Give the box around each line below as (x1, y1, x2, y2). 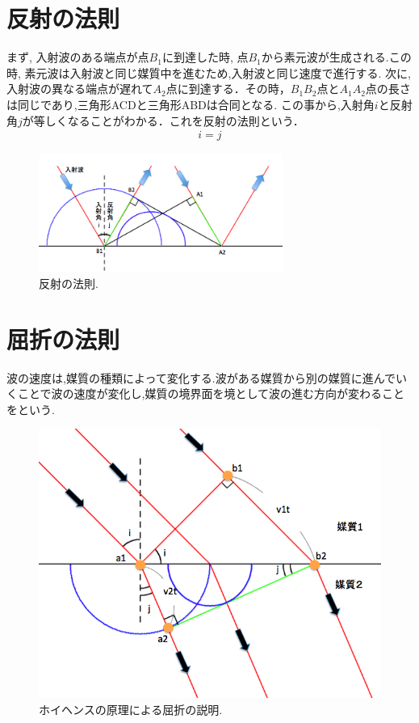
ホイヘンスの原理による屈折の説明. (39, 700, 223, 717)
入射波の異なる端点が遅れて (6, 80, 153, 97)
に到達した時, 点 (161, 49, 249, 66)
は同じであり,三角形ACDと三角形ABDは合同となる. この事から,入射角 (6, 95, 375, 112)
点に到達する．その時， (166, 80, 291, 97)
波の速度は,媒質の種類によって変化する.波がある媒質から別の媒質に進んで (6, 369, 396, 386)
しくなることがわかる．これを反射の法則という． (44, 112, 304, 129)
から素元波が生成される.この (261, 49, 412, 66)
